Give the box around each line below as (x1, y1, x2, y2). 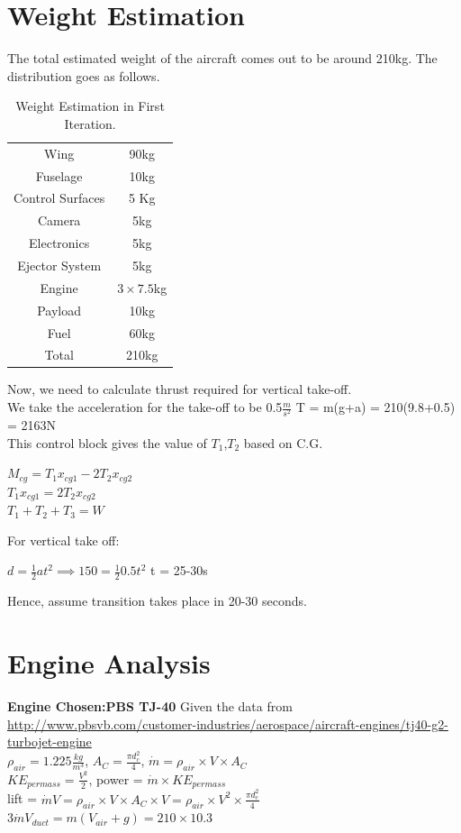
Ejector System (17, 255, 102, 274)
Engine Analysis (7, 645, 211, 682)
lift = (7, 789, 38, 808)
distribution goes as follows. (7, 66, 160, 85)
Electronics (29, 233, 90, 252)
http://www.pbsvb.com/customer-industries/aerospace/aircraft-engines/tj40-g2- (7, 714, 448, 733)
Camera (37, 211, 81, 230)
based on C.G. (243, 433, 323, 452)
